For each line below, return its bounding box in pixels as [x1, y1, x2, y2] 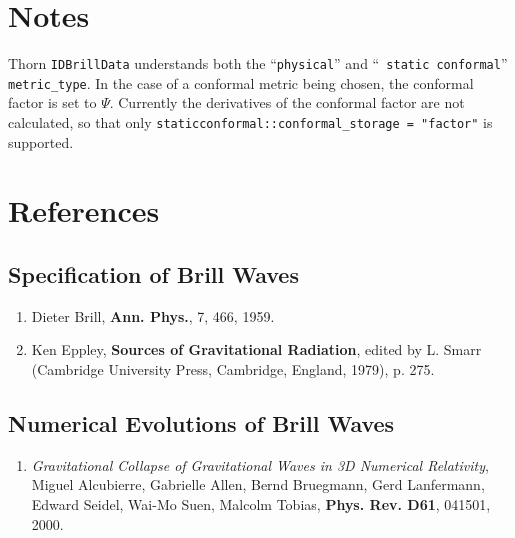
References [8, 190, 160, 231]
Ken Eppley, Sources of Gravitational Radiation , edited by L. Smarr [31, 339, 482, 360]
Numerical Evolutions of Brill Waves [8, 408, 395, 439]
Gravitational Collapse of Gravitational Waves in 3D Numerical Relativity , [31, 454, 489, 475]
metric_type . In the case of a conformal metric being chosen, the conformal [8, 72, 474, 93]
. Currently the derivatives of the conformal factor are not [109, 92, 465, 113]
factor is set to [8, 92, 97, 113]
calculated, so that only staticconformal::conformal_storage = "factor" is [8, 112, 493, 133]
